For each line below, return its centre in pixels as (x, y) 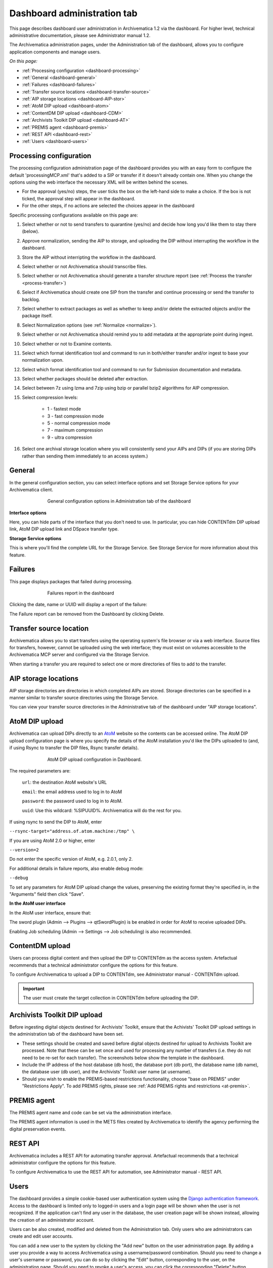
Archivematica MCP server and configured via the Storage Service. (79, 655)
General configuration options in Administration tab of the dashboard (119, 501)
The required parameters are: (40, 770)
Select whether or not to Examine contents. (67, 344)
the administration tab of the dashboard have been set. (66, 1034)
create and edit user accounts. (41, 1236)
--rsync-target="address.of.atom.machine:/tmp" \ (72, 831)
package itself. (37, 316)
